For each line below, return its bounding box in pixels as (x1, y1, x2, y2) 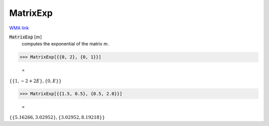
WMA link (9, 25, 29, 31)
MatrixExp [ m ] (9, 34, 42, 40)
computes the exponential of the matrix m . (21, 41, 110, 47)
